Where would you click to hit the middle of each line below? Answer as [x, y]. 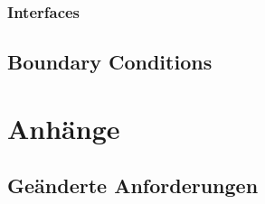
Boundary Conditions [110, 62]
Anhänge [64, 128]
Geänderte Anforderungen [133, 185]
